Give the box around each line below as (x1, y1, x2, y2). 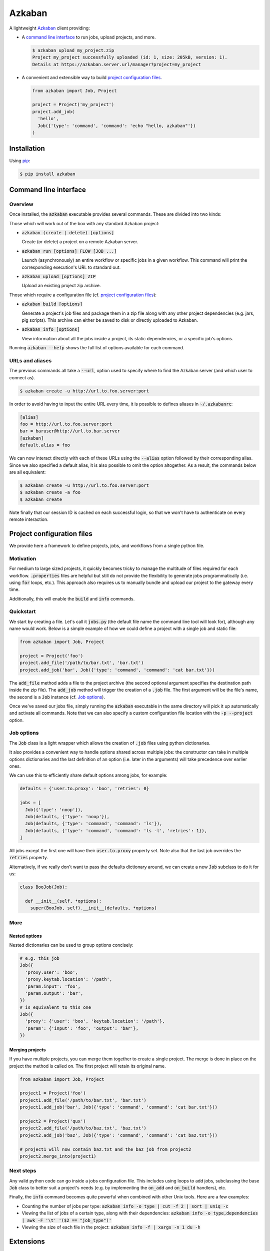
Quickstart (9, 608, 36, 615)
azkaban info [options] (21, 327, 80, 332)
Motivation (9, 555, 36, 562)
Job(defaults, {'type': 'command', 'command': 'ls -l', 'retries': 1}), (25, 828, 207, 833)
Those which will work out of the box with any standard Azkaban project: (9, 220, 160, 226)
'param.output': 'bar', (25, 990, 83, 996)
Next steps (9, 1167, 36, 1174)
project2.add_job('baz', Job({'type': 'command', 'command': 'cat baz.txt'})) (19, 1132, 217, 1138)
